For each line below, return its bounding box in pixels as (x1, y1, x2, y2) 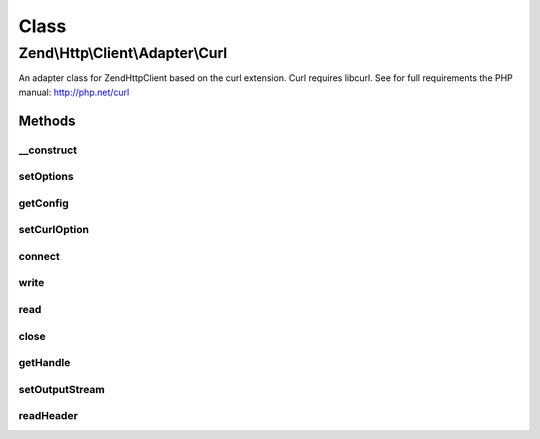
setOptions (18, 170, 74, 184)
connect (18, 249, 60, 263)
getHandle (18, 356, 71, 370)
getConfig (18, 196, 69, 210)
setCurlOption (18, 223, 90, 237)
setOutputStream (18, 382, 105, 396)
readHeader (18, 409, 79, 423)
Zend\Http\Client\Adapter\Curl (18, 44, 228, 62)
